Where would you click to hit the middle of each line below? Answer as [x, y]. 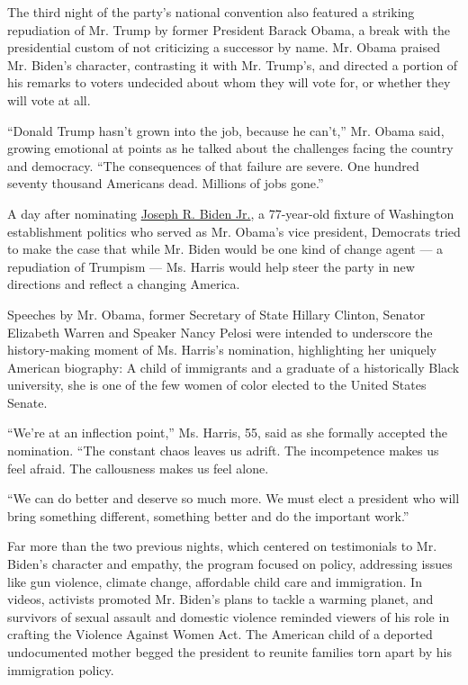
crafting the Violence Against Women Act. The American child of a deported [220, 634]
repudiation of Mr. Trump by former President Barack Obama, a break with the [229, 29]
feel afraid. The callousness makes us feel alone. [138, 468]
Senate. [27, 402]
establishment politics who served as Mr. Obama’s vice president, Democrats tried [234, 231]
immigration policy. [61, 669]
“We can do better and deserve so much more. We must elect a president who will [234, 498]
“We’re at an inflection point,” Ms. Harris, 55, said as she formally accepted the [227, 433]
